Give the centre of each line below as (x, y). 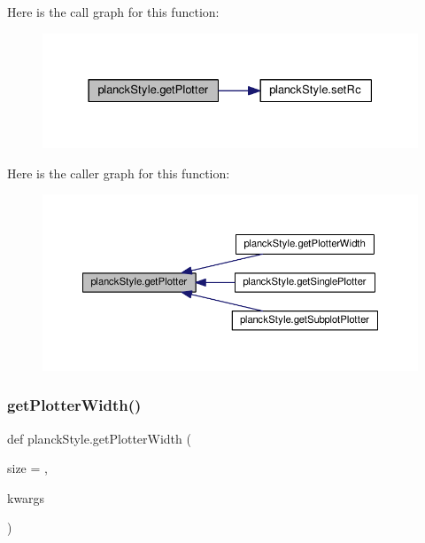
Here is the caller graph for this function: (119, 173)
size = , (27, 468)
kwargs (26, 497)
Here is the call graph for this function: (113, 12)
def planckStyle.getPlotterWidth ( (99, 438)
